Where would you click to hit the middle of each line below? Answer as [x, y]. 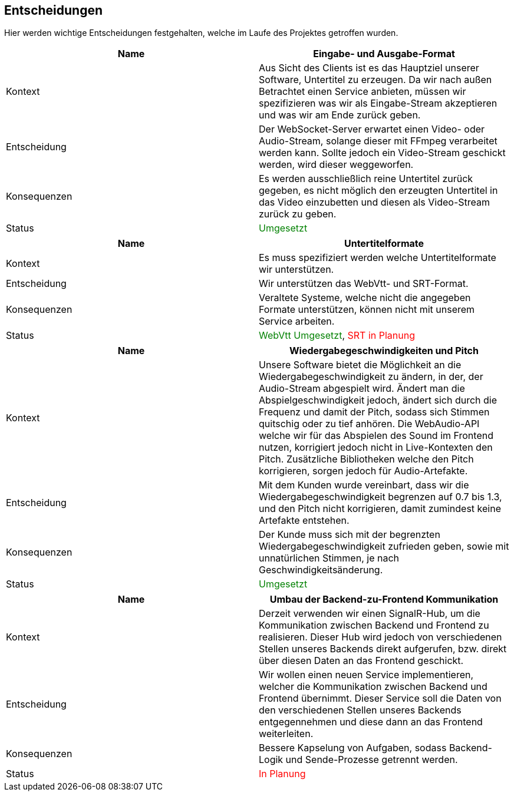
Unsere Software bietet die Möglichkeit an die [360, 365]
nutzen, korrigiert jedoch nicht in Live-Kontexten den [376, 447]
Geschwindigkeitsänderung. [321, 570]
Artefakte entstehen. [304, 521]
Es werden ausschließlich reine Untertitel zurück [366, 179]
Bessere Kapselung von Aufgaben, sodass [353, 748]
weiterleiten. [286, 734]
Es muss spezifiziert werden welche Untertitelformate [378, 258]
